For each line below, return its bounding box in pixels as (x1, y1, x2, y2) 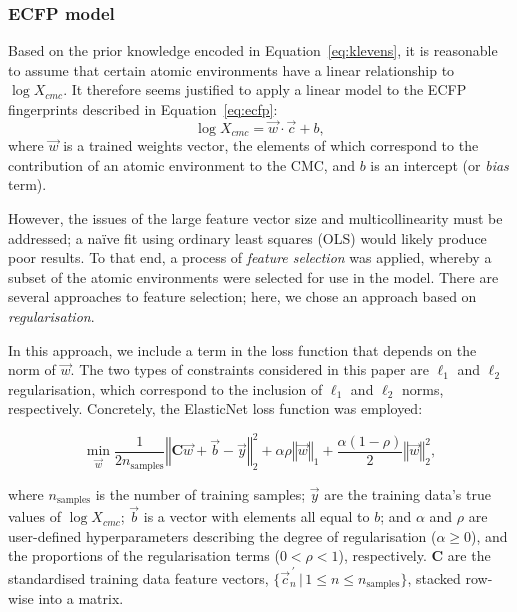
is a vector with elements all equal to (143, 506, 370, 527)
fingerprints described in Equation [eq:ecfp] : (8, 99, 278, 119)
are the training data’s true (324, 483, 491, 504)
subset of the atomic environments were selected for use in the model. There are (8, 266, 499, 287)
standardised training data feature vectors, (8, 567, 269, 588)
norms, (402, 378, 444, 399)
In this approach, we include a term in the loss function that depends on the (8, 339, 477, 360)
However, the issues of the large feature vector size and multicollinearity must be (8, 208, 503, 229)
